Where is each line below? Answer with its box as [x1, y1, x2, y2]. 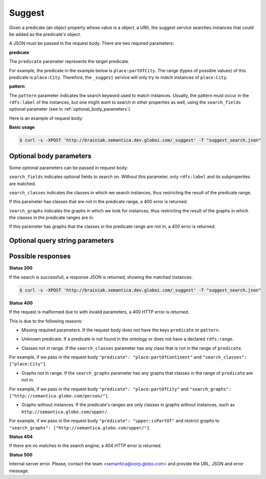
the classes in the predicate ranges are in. [9, 214, 95, 221]
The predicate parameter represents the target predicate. [9, 59, 130, 64]
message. [9, 468, 29, 474]
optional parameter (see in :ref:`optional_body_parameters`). [9, 106, 132, 112]
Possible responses [9, 252, 71, 261]
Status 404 [9, 433, 33, 440]
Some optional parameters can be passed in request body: [9, 165, 128, 171]
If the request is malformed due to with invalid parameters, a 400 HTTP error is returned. [9, 309, 190, 315]
